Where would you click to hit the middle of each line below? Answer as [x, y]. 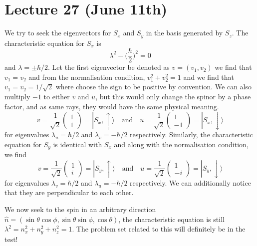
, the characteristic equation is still [171, 219]
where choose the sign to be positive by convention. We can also [154, 87]
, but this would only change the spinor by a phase [173, 97]
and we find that [209, 77]
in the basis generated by [184, 33]
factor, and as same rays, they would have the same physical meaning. [112, 106]
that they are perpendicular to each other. [69, 192]
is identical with [78, 144]
